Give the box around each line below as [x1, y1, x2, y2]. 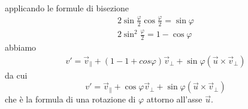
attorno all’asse [146, 93, 202, 105]
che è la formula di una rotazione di [5, 93, 136, 105]
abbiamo [5, 41, 37, 54]
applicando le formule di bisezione [5, 2, 129, 14]
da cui [5, 68, 28, 81]
